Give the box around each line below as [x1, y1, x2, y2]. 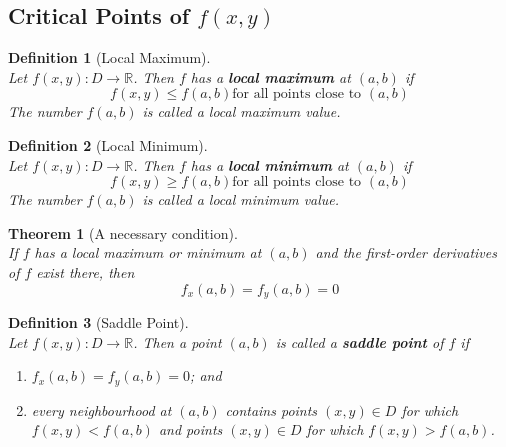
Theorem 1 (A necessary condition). [8, 222, 238, 243]
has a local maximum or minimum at [34, 242, 262, 263]
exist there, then [36, 261, 135, 282]
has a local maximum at [190, 66, 351, 87]
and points [158, 419, 223, 440]
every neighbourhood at [31, 399, 172, 420]
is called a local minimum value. [142, 189, 340, 210]
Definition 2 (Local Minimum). [8, 134, 208, 155]
